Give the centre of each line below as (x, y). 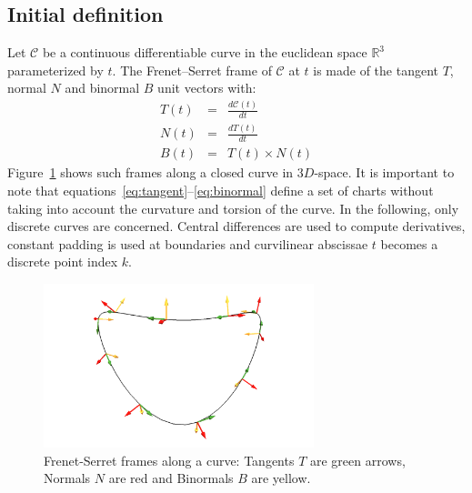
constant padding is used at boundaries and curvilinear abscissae (188, 243)
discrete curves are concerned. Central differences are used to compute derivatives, (236, 226)
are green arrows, (357, 460)
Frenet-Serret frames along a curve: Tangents (169, 460)
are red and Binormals (171, 478)
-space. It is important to (384, 172)
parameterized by (55, 70)
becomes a (409, 243)
